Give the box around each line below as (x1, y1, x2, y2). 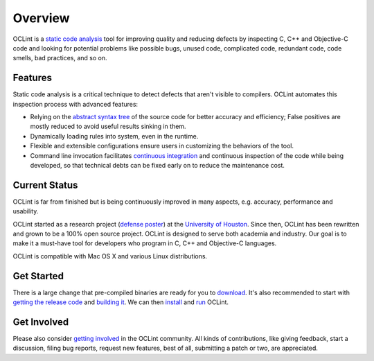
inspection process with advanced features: (12, 100, 139, 108)
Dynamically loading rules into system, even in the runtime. (30, 132, 199, 140)
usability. (12, 207, 39, 215)
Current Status (12, 179, 78, 191)
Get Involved (12, 316, 69, 328)
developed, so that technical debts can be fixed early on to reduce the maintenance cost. (30, 161, 285, 169)
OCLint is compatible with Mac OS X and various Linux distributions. (12, 252, 208, 260)
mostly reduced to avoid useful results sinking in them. (30, 122, 186, 131)
